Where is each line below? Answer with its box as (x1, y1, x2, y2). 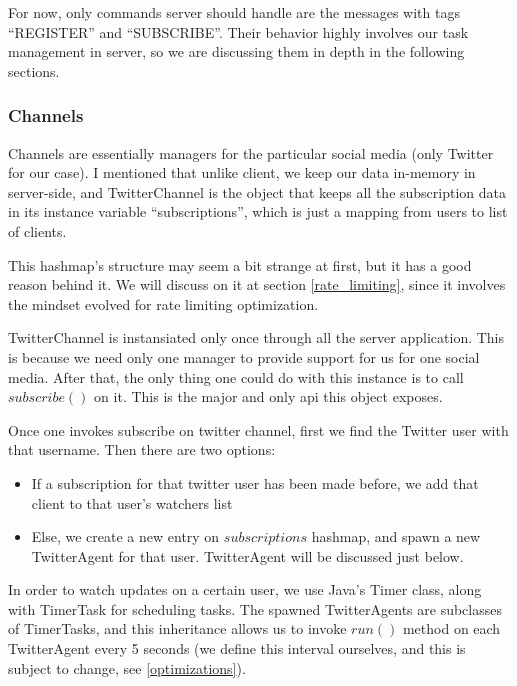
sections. (8, 60, 60, 81)
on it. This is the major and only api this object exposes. (94, 386, 443, 407)
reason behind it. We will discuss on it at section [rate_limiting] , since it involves (8, 274, 506, 295)
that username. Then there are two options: (8, 439, 276, 460)
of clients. (8, 220, 67, 241)
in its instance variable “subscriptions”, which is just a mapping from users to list (8, 201, 508, 222)
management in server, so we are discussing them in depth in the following (8, 41, 465, 62)
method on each (402, 618, 501, 639)
